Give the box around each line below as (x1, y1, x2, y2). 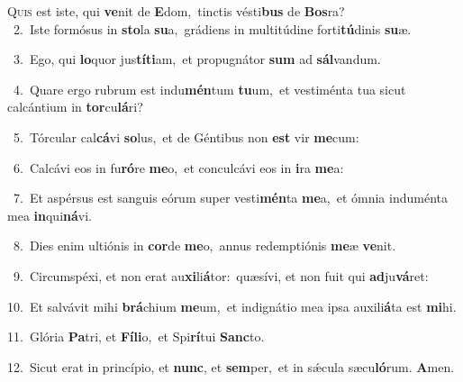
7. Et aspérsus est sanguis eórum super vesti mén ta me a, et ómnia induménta (13, 188, 448, 207)
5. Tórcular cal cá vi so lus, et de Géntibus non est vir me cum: (13, 127, 359, 146)
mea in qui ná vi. (7, 205, 93, 224)
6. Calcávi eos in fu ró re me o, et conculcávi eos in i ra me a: (13, 158, 344, 177)
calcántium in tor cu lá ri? (7, 97, 143, 116)
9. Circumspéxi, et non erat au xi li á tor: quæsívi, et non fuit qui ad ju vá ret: (13, 266, 429, 285)
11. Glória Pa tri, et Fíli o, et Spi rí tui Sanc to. (7, 327, 265, 346)
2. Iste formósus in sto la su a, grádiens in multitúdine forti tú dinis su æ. (13, 19, 412, 38)
